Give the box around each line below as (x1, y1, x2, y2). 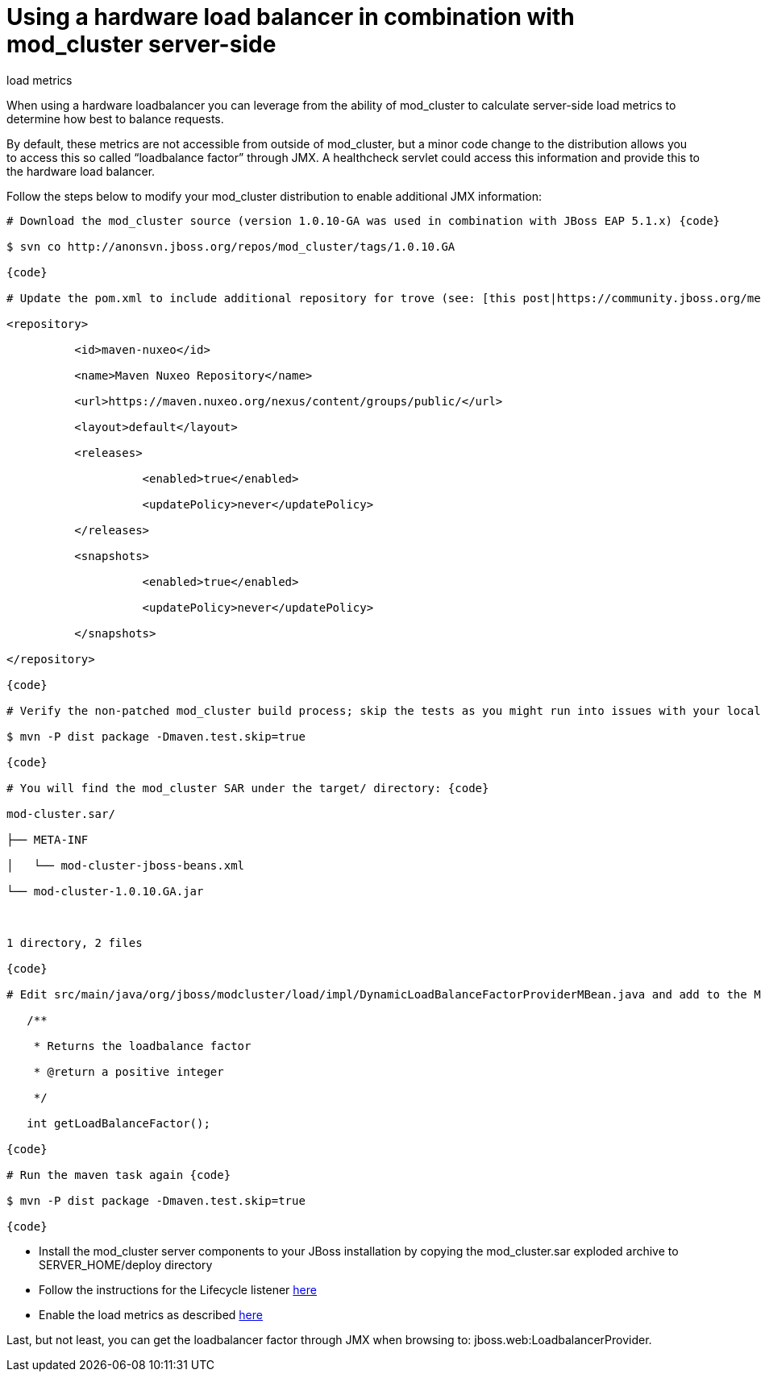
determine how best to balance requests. (6, 111, 224, 126)
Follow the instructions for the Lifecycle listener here (39, 1282, 317, 1297)
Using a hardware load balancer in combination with (6, 3, 575, 31)
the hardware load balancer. (6, 164, 156, 178)
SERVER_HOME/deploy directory (39, 1257, 213, 1272)
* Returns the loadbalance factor (33, 1039, 252, 1052)
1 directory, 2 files (6, 936, 143, 949)
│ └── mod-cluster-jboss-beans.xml (6, 858, 245, 872)
